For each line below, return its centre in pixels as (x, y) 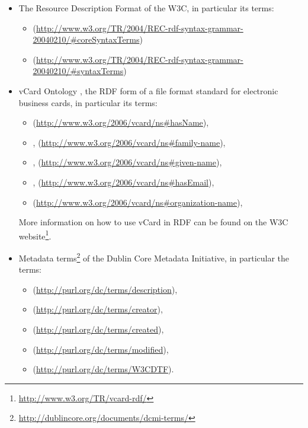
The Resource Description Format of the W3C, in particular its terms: (146, 8)
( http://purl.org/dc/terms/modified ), (101, 349)
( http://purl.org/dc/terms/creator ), (98, 309)
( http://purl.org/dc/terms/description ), (105, 289)
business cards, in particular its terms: (88, 102)
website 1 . (35, 235)
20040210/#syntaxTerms (78, 71)
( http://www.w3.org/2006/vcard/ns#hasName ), (121, 122)
